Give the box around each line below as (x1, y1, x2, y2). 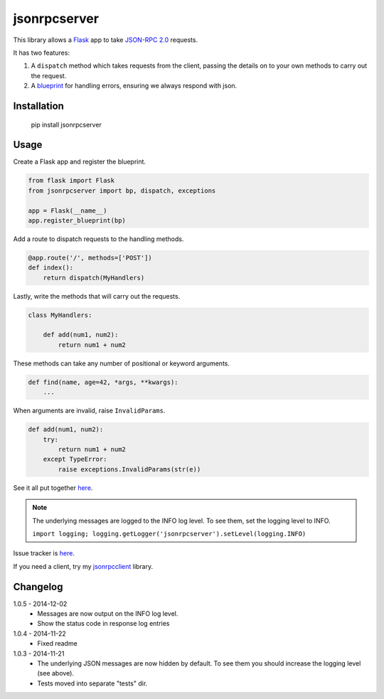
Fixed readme (37, 639, 78, 648)
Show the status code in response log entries (37, 619, 170, 628)
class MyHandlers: (28, 311, 92, 319)
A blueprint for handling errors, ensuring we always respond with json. (31, 82, 238, 90)
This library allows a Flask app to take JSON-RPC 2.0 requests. (13, 36, 198, 44)
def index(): (28, 264, 74, 272)
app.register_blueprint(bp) (28, 216, 126, 224)
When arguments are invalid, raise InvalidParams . (13, 406, 166, 415)
